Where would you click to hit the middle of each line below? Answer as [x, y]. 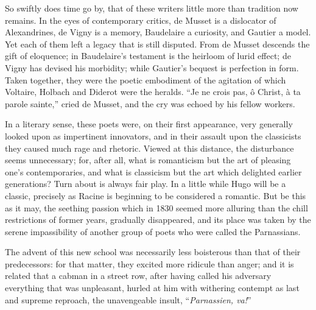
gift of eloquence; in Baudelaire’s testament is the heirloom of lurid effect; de [148, 56]
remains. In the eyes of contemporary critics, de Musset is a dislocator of [141, 20]
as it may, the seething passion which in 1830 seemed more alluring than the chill [156, 207]
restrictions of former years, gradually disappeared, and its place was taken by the [158, 220]
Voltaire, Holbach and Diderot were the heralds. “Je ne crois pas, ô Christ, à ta [153, 92]
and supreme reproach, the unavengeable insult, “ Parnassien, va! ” [128, 299]
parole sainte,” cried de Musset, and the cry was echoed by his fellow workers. [150, 103]
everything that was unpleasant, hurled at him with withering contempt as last [152, 288]
